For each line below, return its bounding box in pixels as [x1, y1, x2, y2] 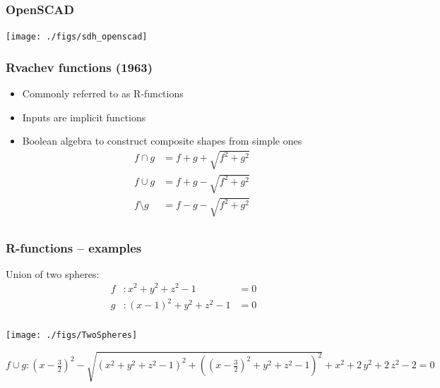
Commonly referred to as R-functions [22, 86, 184, 101]
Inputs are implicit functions [22, 109, 146, 124]
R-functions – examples [6, 238, 142, 256]
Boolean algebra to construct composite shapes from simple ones [22, 133, 302, 148]
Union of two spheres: [6, 266, 100, 281]
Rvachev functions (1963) [6, 58, 153, 75]
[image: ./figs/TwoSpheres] [6, 330, 138, 341]
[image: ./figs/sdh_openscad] [6, 32, 148, 42]
